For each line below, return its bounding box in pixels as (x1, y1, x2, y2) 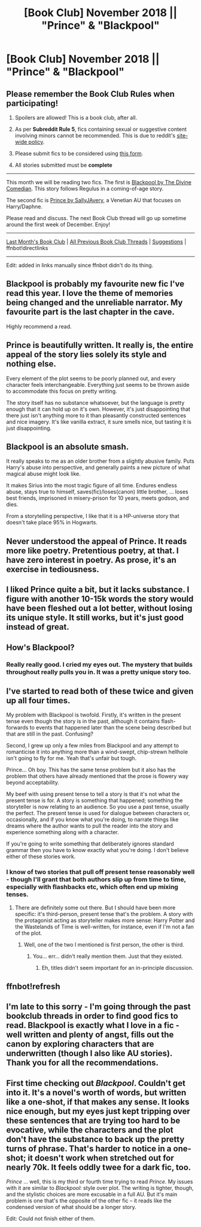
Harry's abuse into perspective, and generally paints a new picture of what (6, 464, 190, 471)
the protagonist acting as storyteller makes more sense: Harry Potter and (14, 917, 195, 924)
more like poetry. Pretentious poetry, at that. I (6, 545, 179, 555)
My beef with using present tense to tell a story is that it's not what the (6, 790, 180, 798)
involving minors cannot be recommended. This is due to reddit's (14, 132, 176, 139)
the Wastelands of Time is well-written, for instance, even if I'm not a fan (14, 923, 194, 930)
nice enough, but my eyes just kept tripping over (6, 1106, 190, 1116)
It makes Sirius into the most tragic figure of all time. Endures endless (6, 482, 178, 489)
